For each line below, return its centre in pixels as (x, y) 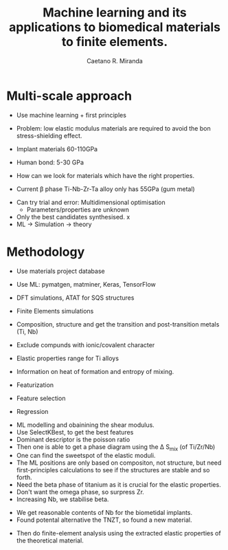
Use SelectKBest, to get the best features (75, 432)
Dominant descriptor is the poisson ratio (73, 439)
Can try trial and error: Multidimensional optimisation (91, 202)
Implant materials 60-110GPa (57, 148)
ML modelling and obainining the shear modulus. (85, 425)
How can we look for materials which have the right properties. (105, 175)
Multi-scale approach (69, 96)
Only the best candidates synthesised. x (73, 217)
